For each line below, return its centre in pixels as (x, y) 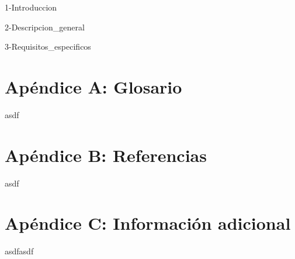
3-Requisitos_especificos (48, 46)
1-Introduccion (31, 7)
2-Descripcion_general (45, 27)
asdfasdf (19, 251)
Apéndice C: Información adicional (148, 223)
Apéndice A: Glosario (93, 86)
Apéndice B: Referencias (106, 155)
